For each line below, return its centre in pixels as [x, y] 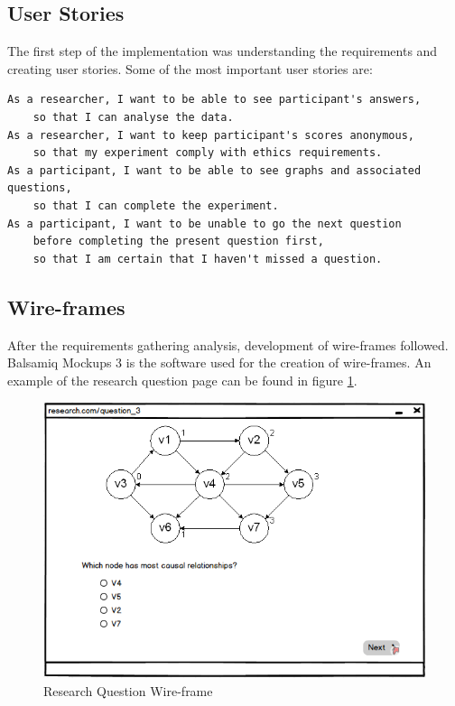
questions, [40, 188]
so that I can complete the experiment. [156, 205]
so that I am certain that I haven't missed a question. [208, 259]
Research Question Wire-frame [128, 690]
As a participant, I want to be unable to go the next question [204, 223]
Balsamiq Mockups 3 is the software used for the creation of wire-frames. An [219, 362]
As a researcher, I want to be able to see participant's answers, [214, 100]
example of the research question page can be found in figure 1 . [182, 380]
